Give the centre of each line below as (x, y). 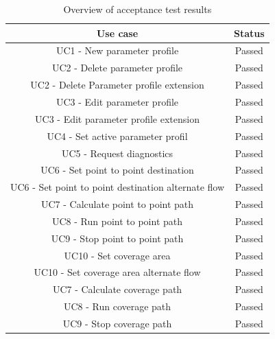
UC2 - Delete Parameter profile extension (117, 85)
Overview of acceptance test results (137, 9)
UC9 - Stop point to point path (117, 238)
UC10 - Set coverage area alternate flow (117, 272)
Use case (117, 33)
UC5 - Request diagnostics (117, 153)
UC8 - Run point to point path (118, 221)
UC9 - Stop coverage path (117, 323)
